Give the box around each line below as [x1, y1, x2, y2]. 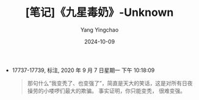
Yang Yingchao [80, 26, 119, 34]
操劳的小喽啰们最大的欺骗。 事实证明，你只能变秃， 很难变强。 [27, 87, 186, 95]
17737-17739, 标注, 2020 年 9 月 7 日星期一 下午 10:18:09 [12, 66, 155, 74]
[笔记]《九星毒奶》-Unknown [25, 5, 174, 20]
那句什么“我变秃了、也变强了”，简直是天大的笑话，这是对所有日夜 [27, 79, 193, 87]
